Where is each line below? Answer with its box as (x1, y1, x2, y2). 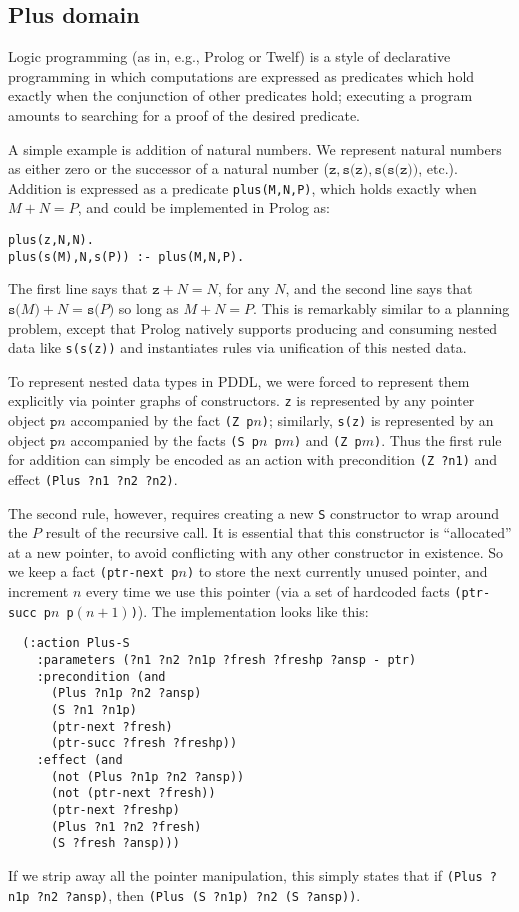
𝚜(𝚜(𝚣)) (374, 163, 419, 178)
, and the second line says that (285, 278, 473, 299)
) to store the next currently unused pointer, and (186, 561, 488, 582)
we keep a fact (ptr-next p (8, 561, 179, 582)
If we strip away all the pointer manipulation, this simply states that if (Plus (8, 864, 483, 885)
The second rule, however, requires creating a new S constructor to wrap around (8, 502, 500, 523)
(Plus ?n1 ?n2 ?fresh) (50, 819, 202, 834)
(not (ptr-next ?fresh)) (50, 786, 216, 801)
